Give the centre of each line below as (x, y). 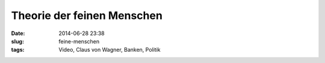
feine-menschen (79, 41)
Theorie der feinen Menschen (87, 15)
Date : (18, 33)
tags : (18, 50)
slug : (17, 41)
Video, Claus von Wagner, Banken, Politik (110, 50)
